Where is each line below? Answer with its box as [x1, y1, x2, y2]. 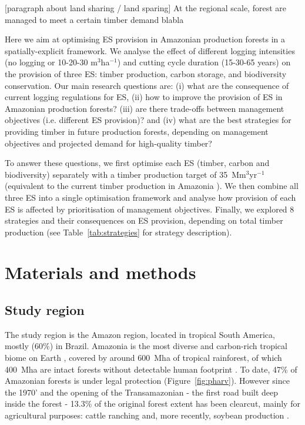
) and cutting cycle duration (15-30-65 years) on [117, 56, 291, 68]
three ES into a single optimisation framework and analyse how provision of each [5, 191, 296, 203]
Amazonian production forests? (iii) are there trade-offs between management [5, 102, 284, 114]
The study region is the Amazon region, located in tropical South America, [5, 328, 275, 340]
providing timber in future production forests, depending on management [5, 125, 269, 137]
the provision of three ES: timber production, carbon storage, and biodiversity [5, 67, 287, 79]
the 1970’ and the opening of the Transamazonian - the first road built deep [5, 386, 279, 398]
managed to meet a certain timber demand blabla [5, 13, 184, 25]
